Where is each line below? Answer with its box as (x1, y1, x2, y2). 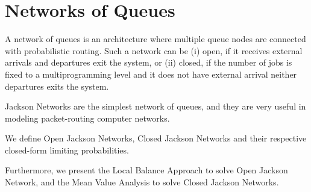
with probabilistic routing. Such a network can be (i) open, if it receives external (5, 44, 303, 57)
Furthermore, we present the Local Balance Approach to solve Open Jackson (5, 164, 288, 176)
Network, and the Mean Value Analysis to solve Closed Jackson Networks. (5, 176, 279, 188)
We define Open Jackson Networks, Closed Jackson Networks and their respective (5, 132, 307, 144)
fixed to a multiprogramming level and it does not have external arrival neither (5, 67, 297, 80)
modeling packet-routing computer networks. (5, 111, 170, 124)
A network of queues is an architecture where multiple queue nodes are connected (5, 33, 306, 45)
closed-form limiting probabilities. (5, 143, 129, 156)
